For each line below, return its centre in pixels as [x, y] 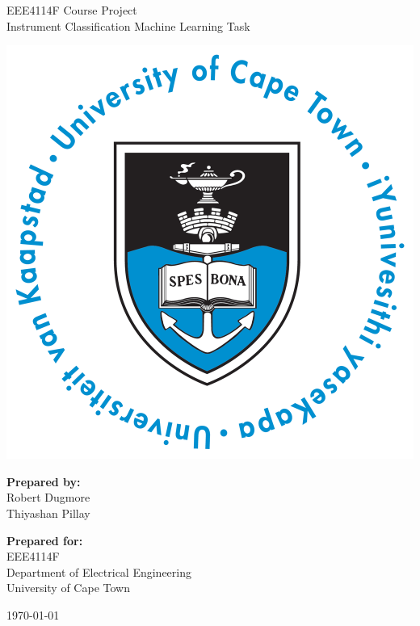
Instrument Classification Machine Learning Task [128, 25]
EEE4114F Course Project [72, 10]
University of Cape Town [68, 588]
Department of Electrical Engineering [99, 571]
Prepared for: [45, 540]
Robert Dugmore [48, 497]
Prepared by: [44, 481]
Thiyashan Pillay [48, 513]
